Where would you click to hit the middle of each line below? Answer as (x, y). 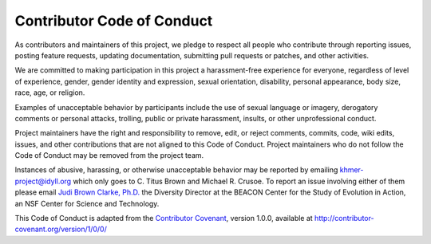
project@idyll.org (43, 181)
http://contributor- (344, 218)
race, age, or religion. (50, 92)
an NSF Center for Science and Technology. (87, 203)
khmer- (352, 170)
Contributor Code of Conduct (114, 21)
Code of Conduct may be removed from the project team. (109, 155)
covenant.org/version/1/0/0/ (61, 229)
